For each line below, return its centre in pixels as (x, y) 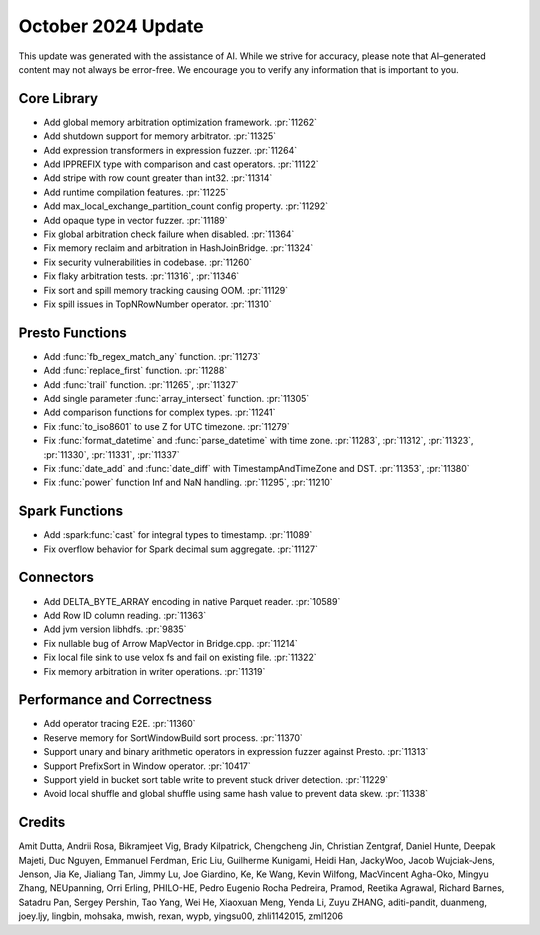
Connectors (56, 577)
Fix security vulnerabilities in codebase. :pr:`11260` (148, 262)
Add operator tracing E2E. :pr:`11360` (119, 724)
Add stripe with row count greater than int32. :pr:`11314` (158, 178)
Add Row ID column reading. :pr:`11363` (125, 615)
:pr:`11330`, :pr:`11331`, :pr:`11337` (111, 454)
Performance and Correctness (115, 700)
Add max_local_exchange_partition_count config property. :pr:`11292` (186, 206)
